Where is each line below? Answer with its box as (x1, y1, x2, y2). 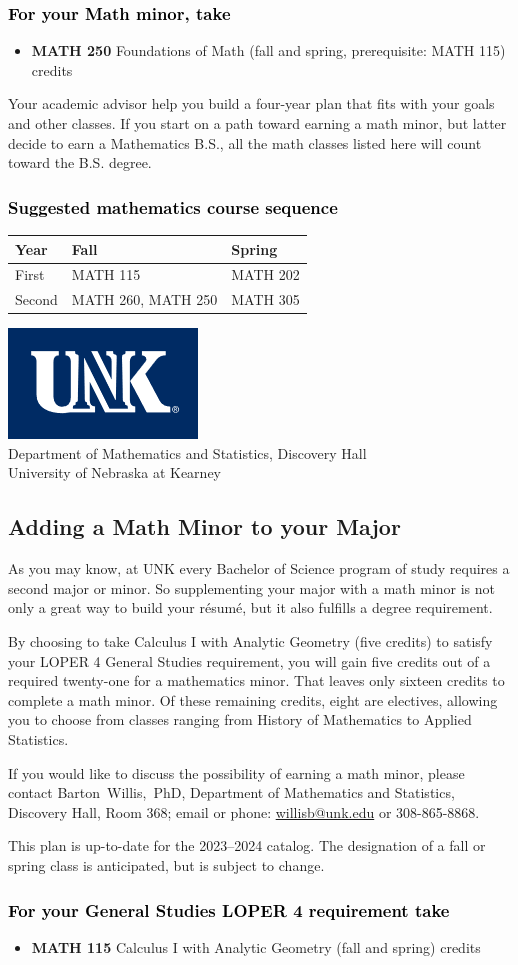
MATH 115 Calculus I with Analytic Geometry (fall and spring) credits (31, 936, 481, 957)
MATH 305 (231, 289, 300, 310)
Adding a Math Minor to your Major (8, 511, 401, 542)
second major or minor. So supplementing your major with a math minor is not (8, 577, 495, 598)
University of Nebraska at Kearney (8, 462, 221, 483)
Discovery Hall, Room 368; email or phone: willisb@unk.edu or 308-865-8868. (8, 801, 480, 822)
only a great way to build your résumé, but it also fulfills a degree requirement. (8, 597, 493, 618)
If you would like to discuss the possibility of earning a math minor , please (8, 762, 465, 783)
